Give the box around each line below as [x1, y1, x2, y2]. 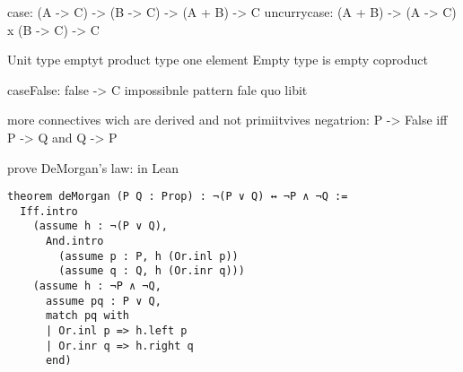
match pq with [45, 309, 130, 323]
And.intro [45, 235, 104, 248]
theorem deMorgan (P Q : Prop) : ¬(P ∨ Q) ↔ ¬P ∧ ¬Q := [7, 190, 348, 203]
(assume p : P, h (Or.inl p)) [58, 249, 239, 263]
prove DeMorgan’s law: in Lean [7, 158, 179, 177]
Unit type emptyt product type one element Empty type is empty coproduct [7, 50, 428, 69]
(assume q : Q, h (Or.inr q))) [58, 264, 245, 278]
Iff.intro [20, 204, 78, 218]
